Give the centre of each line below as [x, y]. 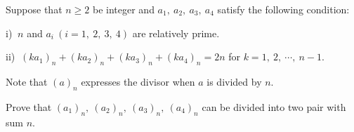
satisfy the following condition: [283, 9]
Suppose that [34, 9]
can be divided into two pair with [274, 106]
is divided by [234, 81]
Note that [27, 81]
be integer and [123, 9]
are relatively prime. [176, 33]
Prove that [29, 106]
